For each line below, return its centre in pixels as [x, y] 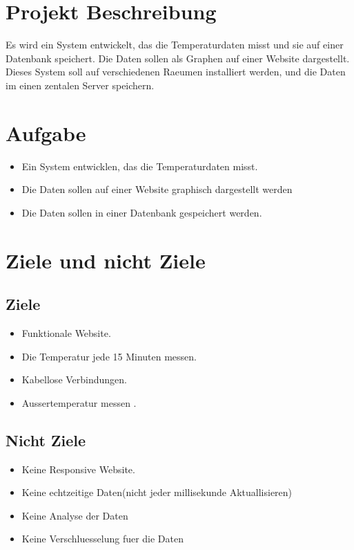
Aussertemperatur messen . [79, 402]
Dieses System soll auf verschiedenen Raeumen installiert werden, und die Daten [176, 72]
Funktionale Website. [66, 332]
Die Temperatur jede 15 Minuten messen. [109, 356]
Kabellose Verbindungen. [75, 379]
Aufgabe [46, 132]
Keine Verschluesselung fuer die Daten [103, 539]
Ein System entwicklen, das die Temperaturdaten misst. [140, 166]
